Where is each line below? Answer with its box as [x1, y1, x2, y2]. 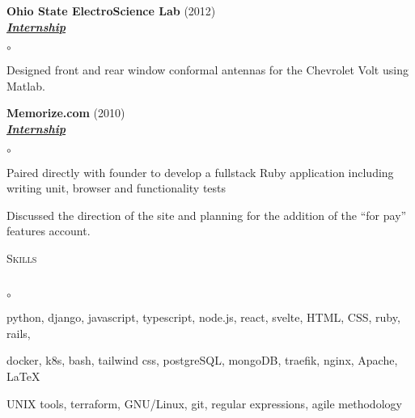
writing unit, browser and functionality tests [6, 179, 227, 196]
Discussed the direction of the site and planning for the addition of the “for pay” [6, 206, 407, 223]
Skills [6, 249, 37, 266]
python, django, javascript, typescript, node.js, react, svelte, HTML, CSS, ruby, [6, 309, 400, 326]
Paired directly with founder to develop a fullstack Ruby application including [6, 163, 394, 180]
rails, [6, 324, 31, 341]
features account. [6, 222, 91, 239]
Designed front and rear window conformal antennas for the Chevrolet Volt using [6, 61, 409, 78]
